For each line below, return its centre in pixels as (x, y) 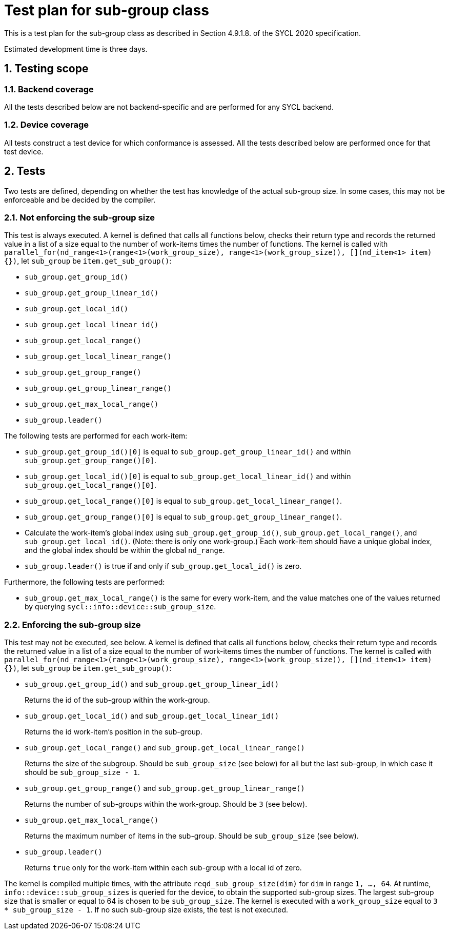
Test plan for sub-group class (107, 10)
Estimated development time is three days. (76, 49)
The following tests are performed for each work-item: (96, 436)
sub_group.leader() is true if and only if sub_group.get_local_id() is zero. (163, 566)
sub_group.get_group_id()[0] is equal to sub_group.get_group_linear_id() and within (188, 452)
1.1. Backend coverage (49, 89)
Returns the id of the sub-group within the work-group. (117, 700)
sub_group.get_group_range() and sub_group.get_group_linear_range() (165, 788)
